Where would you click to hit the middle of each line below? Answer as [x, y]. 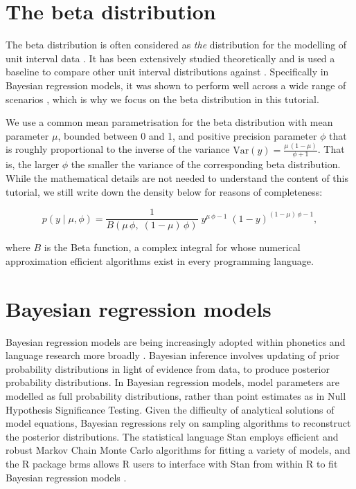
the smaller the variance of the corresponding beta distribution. [206, 164]
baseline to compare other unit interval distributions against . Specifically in [167, 72]
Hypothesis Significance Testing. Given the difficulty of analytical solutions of [170, 409]
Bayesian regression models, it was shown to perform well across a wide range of [176, 85]
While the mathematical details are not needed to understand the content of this [177, 178]
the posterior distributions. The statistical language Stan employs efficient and [172, 436]
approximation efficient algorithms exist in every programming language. [160, 260]
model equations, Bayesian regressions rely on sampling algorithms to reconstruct [178, 423]
